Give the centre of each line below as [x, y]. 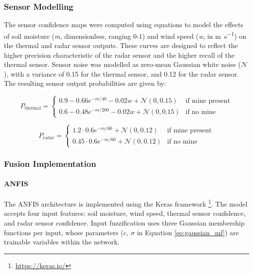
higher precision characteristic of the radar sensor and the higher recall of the [119, 55]
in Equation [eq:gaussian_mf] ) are [188, 232]
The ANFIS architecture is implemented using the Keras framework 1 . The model [126, 203]
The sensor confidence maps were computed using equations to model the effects [124, 24]
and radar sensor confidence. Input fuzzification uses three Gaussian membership [124, 222]
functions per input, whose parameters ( [64, 232]
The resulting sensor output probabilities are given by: [85, 83]
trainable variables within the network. [62, 242]
